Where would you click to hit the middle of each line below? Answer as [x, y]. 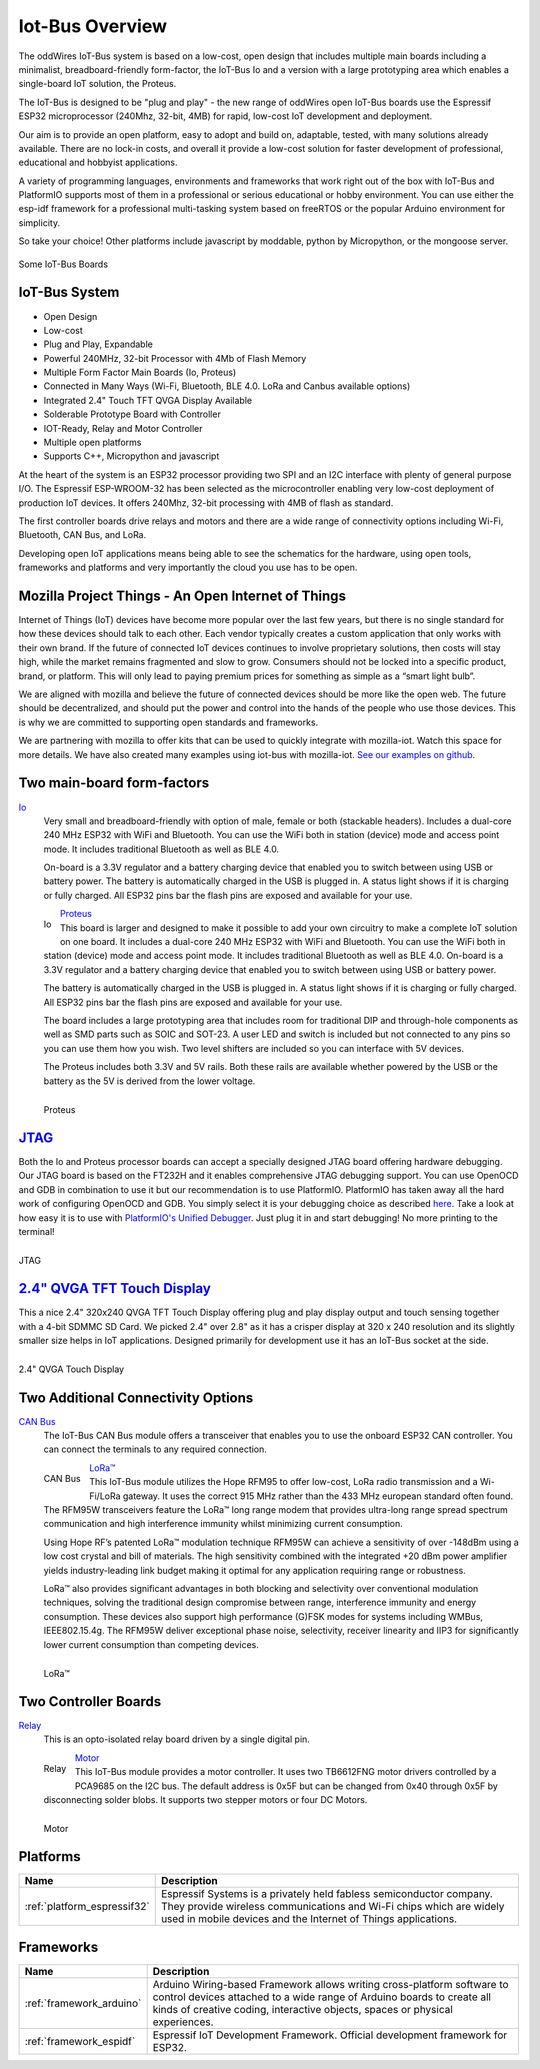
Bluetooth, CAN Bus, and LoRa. [82, 535]
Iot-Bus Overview [93, 26]
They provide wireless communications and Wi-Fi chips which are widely [332, 1907]
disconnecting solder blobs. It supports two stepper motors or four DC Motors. [205, 1799]
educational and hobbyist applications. [98, 162]
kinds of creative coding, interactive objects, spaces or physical [303, 2009]
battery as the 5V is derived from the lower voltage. [149, 1081]
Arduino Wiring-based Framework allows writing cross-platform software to [330, 1984]
